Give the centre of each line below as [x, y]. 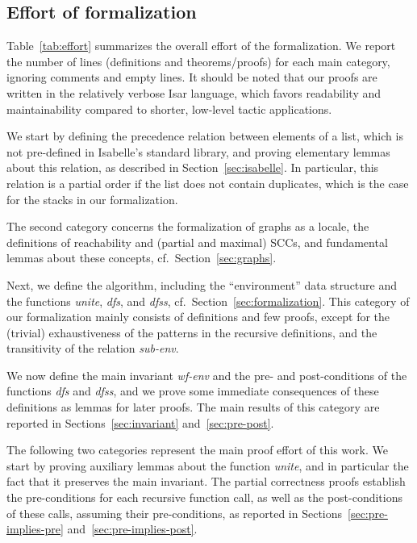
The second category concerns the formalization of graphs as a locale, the [188, 226]
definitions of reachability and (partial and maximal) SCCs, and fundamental [197, 242]
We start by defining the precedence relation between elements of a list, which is [205, 136]
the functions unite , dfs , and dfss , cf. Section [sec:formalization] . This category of [208, 301]
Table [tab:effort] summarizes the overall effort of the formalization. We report [201, 46]
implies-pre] [35, 529]
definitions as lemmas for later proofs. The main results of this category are [193, 407]
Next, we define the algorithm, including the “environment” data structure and [202, 284]
